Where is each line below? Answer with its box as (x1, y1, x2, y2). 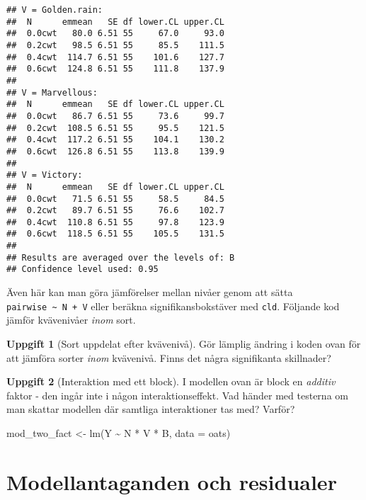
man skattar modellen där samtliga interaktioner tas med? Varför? (6, 402, 295, 416)
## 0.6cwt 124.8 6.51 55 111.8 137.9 (6, 64, 224, 74)
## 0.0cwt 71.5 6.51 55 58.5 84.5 (6, 193, 224, 204)
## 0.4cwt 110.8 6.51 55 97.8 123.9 (6, 217, 224, 227)
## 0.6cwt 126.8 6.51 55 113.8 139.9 (6, 146, 224, 157)
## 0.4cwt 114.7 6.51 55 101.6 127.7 (6, 52, 224, 62)
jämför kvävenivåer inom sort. (6, 312, 136, 327)
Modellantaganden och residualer (6, 467, 337, 496)
